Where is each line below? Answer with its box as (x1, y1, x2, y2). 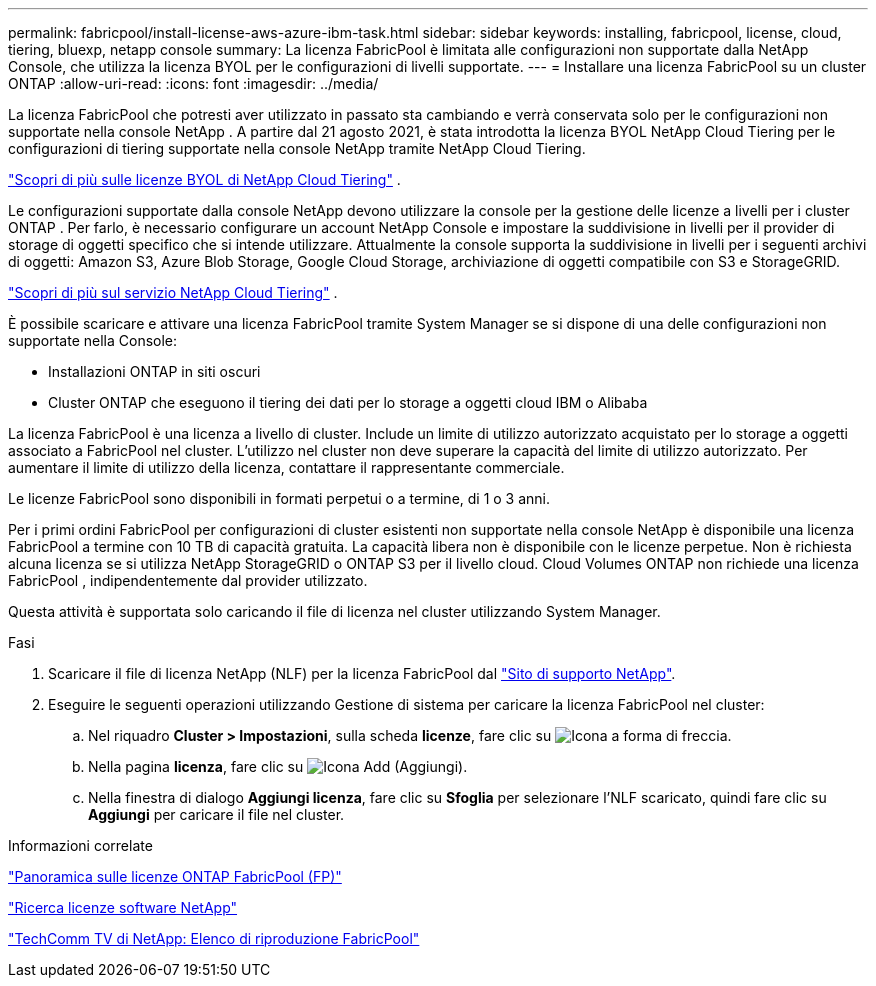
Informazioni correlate (8, 837, 153, 854)
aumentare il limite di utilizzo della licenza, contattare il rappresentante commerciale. (8, 459, 565, 476)
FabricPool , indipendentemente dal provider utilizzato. (8, 572, 368, 589)
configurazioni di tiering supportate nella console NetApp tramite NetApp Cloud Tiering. (8, 140, 586, 157)
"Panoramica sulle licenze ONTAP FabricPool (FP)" (8, 868, 342, 885)
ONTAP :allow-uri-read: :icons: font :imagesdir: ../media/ (8, 75, 379, 92)
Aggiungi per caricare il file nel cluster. (88, 806, 345, 823)
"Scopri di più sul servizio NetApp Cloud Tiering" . (8, 284, 338, 301)
